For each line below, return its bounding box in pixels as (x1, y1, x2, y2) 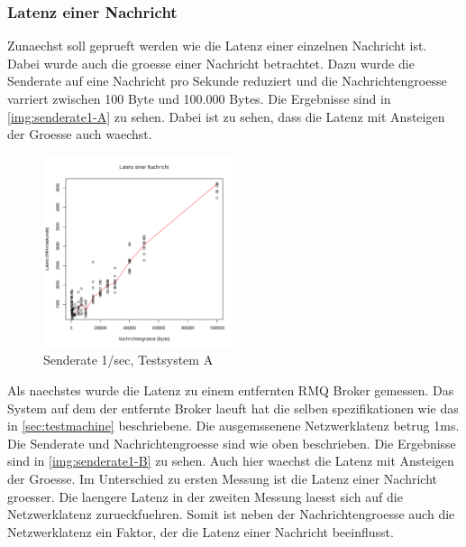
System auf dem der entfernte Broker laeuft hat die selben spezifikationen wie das (7, 398, 459, 417)
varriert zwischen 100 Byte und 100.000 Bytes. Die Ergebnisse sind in (7, 89, 391, 107)
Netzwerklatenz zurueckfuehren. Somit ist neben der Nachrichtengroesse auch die (7, 505, 455, 524)
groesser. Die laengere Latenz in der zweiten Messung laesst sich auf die (7, 487, 403, 505)
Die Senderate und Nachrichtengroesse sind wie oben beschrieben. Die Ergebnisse (7, 433, 456, 452)
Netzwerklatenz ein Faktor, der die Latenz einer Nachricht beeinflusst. (7, 522, 394, 541)
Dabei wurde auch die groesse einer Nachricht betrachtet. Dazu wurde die (7, 53, 415, 72)
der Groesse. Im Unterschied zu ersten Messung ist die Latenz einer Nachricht (7, 468, 437, 487)
